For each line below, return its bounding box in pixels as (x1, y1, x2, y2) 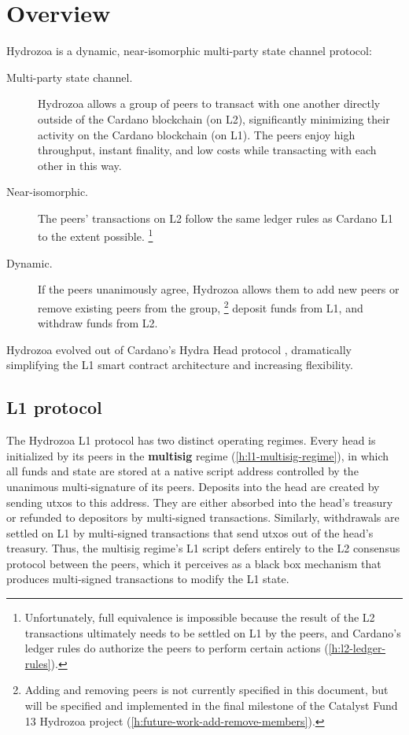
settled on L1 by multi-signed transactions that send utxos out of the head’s (6, 524, 374, 541)
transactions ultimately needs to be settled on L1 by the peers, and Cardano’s (24, 624, 401, 641)
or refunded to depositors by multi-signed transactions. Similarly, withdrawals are (6, 509, 400, 526)
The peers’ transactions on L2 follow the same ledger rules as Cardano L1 (38, 209, 393, 226)
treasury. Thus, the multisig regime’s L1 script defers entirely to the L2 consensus (6, 540, 400, 556)
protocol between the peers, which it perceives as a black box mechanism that (6, 555, 381, 571)
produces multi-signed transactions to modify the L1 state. (6, 571, 289, 587)
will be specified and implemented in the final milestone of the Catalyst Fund (24, 697, 398, 714)
